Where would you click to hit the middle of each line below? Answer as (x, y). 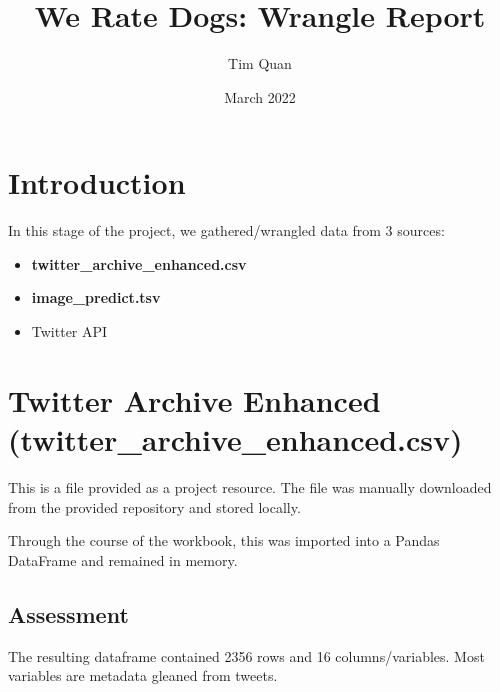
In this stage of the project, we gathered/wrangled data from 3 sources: (226, 230)
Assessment (68, 613)
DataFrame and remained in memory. (123, 559)
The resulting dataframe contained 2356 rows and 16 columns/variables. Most (246, 655)
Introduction (97, 182)
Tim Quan (260, 63)
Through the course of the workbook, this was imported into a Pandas (224, 540)
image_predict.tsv (96, 297)
